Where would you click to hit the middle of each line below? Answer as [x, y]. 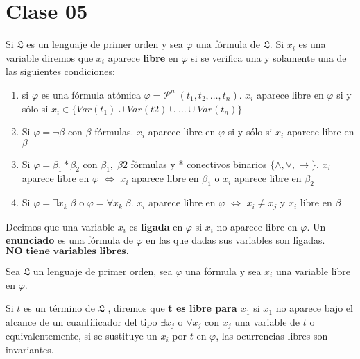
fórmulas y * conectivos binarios [199, 164]
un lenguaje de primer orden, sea [103, 270]
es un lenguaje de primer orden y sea [105, 44]
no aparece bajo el [314, 308]
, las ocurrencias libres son [272, 336]
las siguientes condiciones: [60, 71]
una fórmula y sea [223, 270]
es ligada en [156, 226]
